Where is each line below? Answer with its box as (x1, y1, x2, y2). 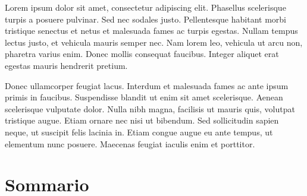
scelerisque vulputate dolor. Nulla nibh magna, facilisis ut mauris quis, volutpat (5, 102, 295, 115)
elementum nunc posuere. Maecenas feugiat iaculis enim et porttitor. (5, 137, 255, 150)
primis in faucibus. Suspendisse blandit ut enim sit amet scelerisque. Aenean (5, 91, 283, 103)
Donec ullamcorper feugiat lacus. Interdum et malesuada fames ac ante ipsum (5, 79, 289, 91)
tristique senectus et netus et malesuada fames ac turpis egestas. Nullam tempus (5, 24, 298, 37)
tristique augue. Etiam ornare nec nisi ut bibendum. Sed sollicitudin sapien (5, 114, 279, 127)
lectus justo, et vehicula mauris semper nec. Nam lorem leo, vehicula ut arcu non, (5, 36, 303, 48)
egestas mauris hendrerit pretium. (5, 59, 128, 71)
